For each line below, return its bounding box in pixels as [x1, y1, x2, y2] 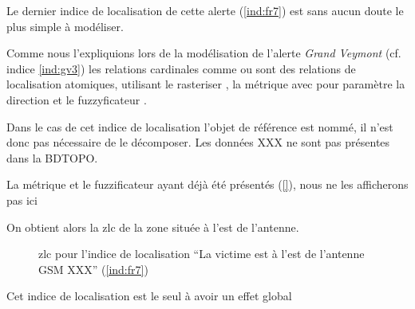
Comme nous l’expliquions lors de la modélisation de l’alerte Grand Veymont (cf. [6, 45, 401, 61]
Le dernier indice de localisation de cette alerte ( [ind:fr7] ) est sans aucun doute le [6, 2, 404, 18]
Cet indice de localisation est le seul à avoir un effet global [6, 287, 292, 304]
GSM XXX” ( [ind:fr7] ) [38, 260, 148, 277]
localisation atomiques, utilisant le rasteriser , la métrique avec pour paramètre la [6, 76, 405, 92]
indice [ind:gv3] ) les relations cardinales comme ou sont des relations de [6, 60, 356, 76]
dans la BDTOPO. [6, 149, 98, 166]
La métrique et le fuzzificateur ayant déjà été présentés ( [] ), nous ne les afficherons [6, 176, 409, 193]
